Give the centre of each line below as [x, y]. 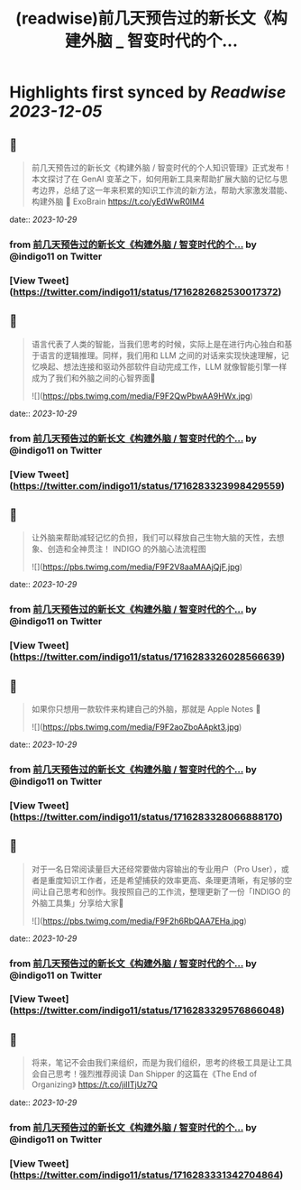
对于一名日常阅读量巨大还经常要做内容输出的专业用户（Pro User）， [156, 869]
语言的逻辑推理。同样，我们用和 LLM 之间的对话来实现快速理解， [160, 355]
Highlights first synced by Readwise [148, 92]
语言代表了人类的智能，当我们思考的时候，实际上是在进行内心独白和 [158, 344]
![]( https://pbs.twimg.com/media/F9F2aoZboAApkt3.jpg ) [137, 726]
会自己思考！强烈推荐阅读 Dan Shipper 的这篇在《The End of [144, 1074]
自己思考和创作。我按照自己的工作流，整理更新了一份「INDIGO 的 [169, 891]
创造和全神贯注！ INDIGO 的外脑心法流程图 [127, 549]
